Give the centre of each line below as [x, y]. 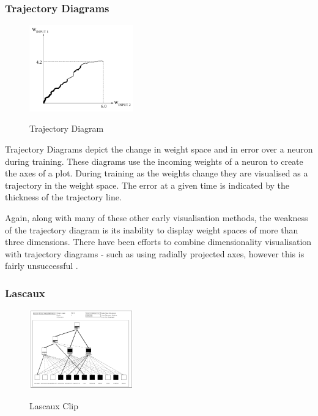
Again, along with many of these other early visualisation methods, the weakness [157, 217]
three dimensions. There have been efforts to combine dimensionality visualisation [158, 242]
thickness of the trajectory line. [63, 197]
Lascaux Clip [54, 405]
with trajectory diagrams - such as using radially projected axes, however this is [155, 253]
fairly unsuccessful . [42, 266]
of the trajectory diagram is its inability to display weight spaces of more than [152, 229]
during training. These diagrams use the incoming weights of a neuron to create [154, 161]
